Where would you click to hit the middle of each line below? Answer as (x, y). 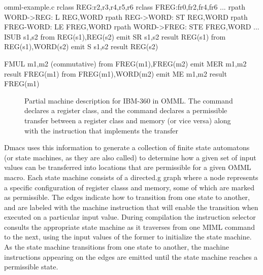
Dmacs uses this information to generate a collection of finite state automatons (127, 147)
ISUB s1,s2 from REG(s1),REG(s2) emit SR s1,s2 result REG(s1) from (115, 36)
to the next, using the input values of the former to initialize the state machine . (128, 237)
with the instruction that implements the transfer (101, 130)
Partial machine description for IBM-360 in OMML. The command (129, 100)
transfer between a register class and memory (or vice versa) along (128, 120)
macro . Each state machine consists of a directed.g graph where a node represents (131, 177)
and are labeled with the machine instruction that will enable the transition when (131, 207)
